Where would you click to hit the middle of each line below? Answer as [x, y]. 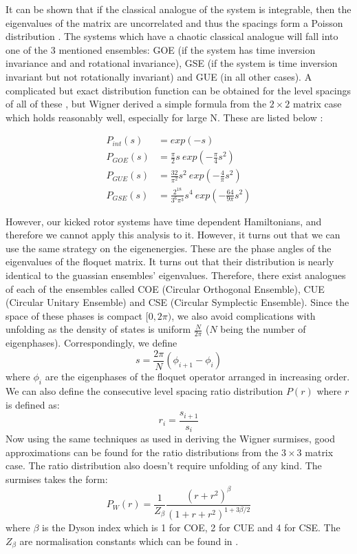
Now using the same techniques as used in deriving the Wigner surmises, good [171, 439]
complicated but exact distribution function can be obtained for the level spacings [178, 90]
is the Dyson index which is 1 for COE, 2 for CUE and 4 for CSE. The [191, 527]
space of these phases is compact [74, 315]
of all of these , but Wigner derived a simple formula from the [136, 104]
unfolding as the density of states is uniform [98, 329]
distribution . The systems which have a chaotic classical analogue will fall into [172, 36]
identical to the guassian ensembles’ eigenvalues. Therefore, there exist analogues [176, 275]
